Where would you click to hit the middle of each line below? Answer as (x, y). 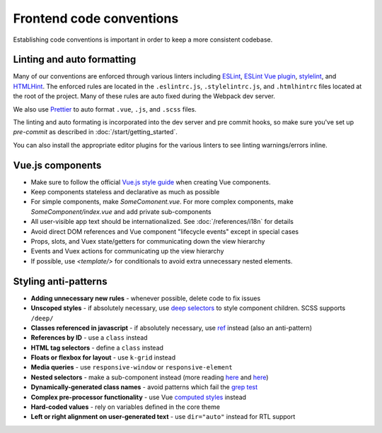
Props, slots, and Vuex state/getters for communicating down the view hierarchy (148, 242)
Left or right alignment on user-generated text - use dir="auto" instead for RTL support (163, 417)
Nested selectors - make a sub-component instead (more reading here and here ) (150, 377)
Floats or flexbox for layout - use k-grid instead (103, 357)
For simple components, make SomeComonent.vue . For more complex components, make (162, 202)
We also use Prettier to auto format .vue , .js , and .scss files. (105, 109)
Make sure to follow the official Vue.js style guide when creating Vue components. (151, 182)
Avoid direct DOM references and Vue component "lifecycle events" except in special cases (165, 231)
